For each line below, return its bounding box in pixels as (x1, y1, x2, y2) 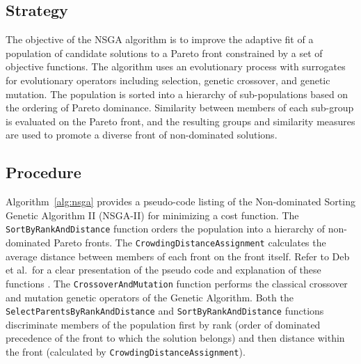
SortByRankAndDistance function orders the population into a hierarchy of (6, 221, 326, 236)
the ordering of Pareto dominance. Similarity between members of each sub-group (6, 100, 354, 115)
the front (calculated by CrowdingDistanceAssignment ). (6, 344, 246, 358)
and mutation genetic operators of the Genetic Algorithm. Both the (6, 290, 294, 304)
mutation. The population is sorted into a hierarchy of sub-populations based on (6, 86, 348, 101)
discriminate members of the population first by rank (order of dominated (6, 317, 321, 331)
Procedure (6, 161, 81, 183)
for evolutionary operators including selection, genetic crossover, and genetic (6, 72, 330, 87)
